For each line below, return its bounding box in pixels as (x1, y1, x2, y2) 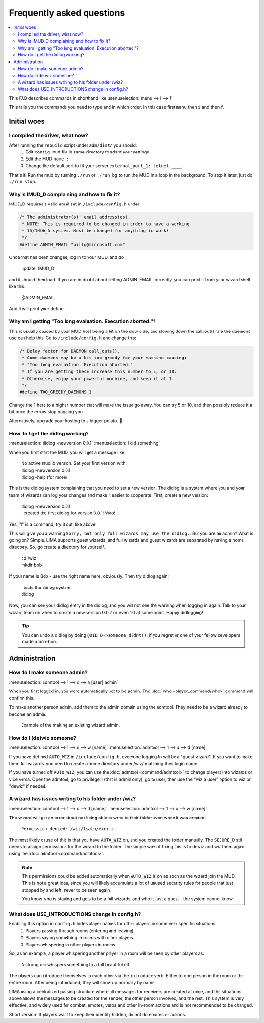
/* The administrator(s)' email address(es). (19, 214, 131, 220)
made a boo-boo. (22, 639, 57, 644)
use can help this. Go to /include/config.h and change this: (9, 335, 137, 341)
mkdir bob (21, 562, 42, 568)
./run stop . (9, 179, 37, 184)
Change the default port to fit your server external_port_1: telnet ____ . (25, 163, 183, 169)
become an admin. (9, 711, 46, 717)
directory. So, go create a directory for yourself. (9, 544, 105, 550)
